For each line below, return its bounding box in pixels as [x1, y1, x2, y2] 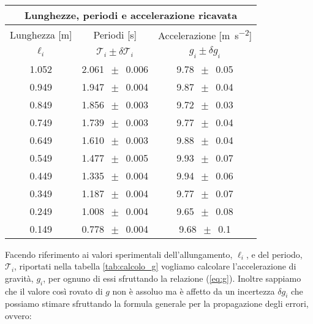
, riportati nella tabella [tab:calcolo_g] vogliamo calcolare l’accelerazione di [14, 260, 296, 273]
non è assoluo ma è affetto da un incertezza [112, 284, 275, 297]
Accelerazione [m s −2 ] [158, 26, 252, 43]
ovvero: [5, 309, 32, 322]
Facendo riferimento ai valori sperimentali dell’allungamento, [5, 247, 233, 260]
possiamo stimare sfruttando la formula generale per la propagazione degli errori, [5, 297, 309, 310]
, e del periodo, [246, 247, 303, 260]
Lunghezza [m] [10, 27, 72, 42]
